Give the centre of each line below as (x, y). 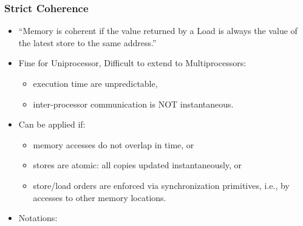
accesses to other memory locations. (100, 197)
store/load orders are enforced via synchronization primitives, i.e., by (161, 185)
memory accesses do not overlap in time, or (114, 144)
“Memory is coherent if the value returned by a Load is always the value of (158, 31)
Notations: (38, 218)
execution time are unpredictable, (95, 83)
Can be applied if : (52, 124)
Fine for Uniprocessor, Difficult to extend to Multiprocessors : (132, 63)
